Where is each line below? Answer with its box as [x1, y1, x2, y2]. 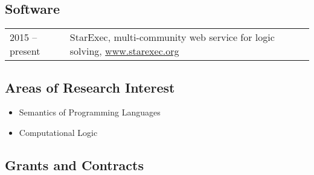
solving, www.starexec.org [69, 44, 179, 58]
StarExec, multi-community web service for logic [69, 30, 275, 45]
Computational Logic [19, 126, 98, 138]
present [10, 44, 40, 58]
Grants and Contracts [5, 155, 144, 174]
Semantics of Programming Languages [19, 106, 161, 118]
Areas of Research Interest [5, 78, 175, 96]
